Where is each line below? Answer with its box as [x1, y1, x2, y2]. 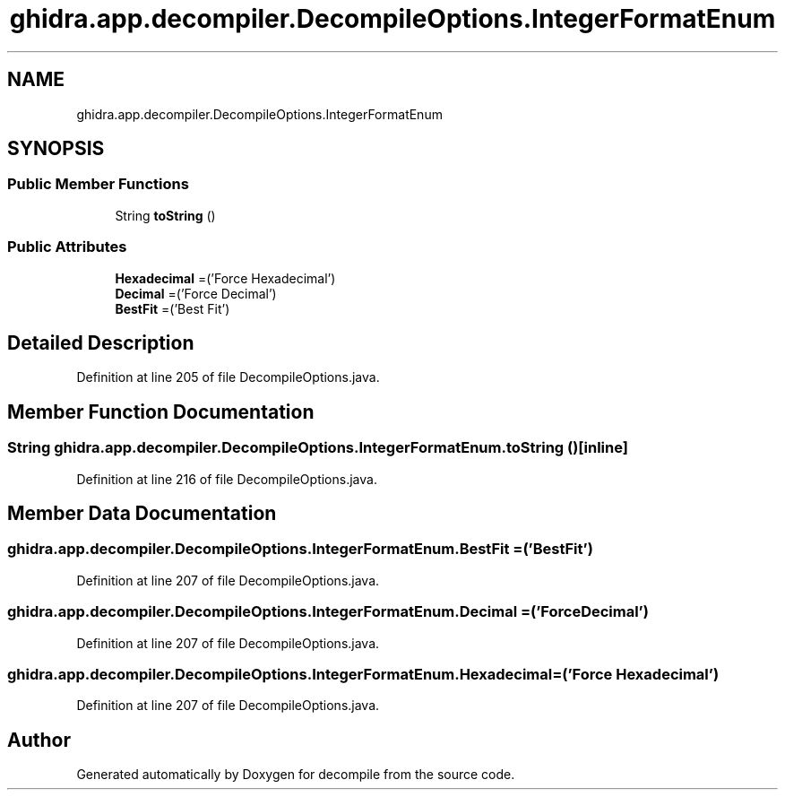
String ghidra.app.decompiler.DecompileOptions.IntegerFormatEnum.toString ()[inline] [7, 438, 628, 457]
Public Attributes [7, 238, 127, 256]
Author [7, 728, 71, 751]
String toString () [115, 207, 216, 223]
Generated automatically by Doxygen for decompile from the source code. [76, 767, 515, 783]
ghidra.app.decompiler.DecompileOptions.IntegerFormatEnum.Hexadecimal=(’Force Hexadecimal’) [7, 664, 720, 683]
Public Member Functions [7, 175, 189, 194]
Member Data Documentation [7, 502, 277, 525]
